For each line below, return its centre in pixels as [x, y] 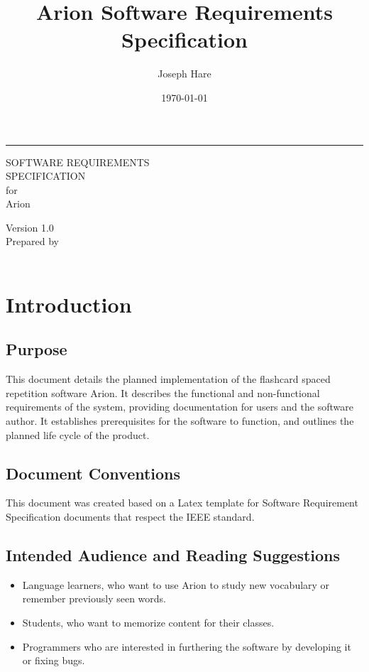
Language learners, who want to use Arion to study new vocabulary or [176, 584]
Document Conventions [93, 473]
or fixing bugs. [54, 660]
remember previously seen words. [94, 598]
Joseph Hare [184, 74]
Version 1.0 [30, 227]
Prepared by [32, 241]
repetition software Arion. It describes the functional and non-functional [163, 392]
